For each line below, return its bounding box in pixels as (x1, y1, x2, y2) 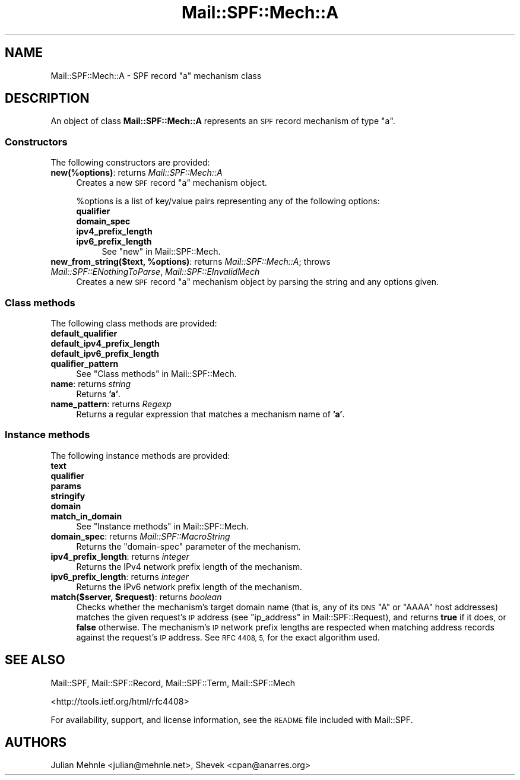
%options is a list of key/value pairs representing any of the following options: (76, 196, 380, 207)
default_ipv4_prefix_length (50, 338, 160, 348)
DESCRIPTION (5, 91, 90, 106)
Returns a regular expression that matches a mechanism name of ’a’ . (76, 408, 345, 419)
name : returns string (50, 378, 131, 389)
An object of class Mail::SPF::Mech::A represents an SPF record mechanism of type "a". (50, 116, 395, 126)
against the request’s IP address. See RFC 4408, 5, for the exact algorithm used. (76, 632, 380, 642)
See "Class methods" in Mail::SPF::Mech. (76, 368, 237, 379)
